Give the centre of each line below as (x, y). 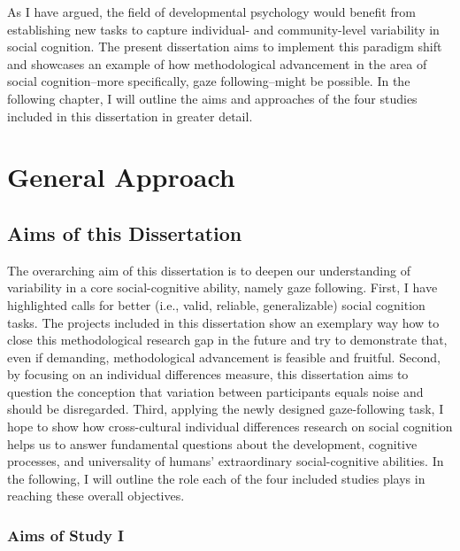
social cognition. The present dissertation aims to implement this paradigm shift (225, 47)
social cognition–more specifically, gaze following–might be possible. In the (209, 81)
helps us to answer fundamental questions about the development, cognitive (212, 443)
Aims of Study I (66, 535)
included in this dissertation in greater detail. (130, 116)
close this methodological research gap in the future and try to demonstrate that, (227, 340)
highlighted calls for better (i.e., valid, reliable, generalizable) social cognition (216, 304)
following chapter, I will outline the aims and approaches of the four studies (212, 98)
